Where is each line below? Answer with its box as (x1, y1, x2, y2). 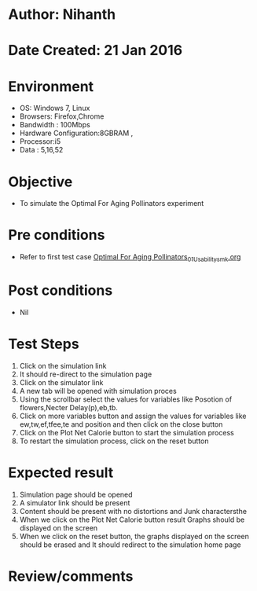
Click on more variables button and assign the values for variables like (19, 411, 247, 420)
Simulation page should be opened (19, 490, 133, 499)
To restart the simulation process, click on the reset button (19, 436, 209, 446)
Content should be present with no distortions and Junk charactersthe (19, 506, 248, 516)
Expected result (8, 464, 114, 482)
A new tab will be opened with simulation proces (19, 386, 177, 395)
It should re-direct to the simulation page (19, 369, 152, 379)
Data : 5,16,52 (19, 145, 64, 155)
